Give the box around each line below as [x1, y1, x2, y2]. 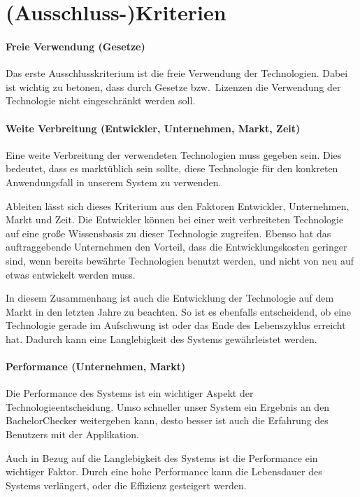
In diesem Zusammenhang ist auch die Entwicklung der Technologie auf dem [6, 290, 334, 305]
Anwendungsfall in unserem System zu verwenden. [6, 174, 222, 189]
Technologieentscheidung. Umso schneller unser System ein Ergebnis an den [6, 399, 330, 414]
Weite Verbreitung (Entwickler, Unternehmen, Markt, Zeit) [6, 120, 301, 135]
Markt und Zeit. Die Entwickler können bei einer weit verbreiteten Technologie [6, 212, 344, 227]
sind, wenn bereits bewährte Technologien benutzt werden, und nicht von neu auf [6, 253, 354, 267]
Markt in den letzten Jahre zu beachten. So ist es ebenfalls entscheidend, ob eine [6, 304, 352, 318]
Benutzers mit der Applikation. [6, 427, 139, 442]
